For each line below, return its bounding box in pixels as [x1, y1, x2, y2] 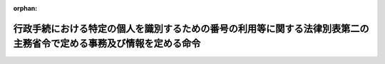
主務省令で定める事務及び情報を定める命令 [13, 38, 201, 50]
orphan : [13, 4, 38, 12]
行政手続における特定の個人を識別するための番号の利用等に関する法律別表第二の [13, 22, 369, 35]
